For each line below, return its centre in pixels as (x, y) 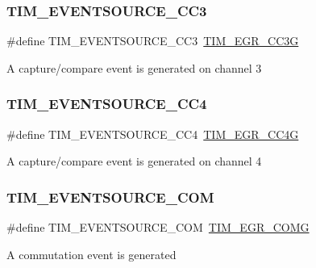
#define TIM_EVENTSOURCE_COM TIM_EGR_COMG (158, 227)
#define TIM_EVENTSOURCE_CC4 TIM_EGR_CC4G (153, 134)
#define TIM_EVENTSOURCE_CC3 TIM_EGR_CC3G (153, 41)
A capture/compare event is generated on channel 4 (134, 161)
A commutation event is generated (91, 254)
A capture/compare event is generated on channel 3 (134, 67)
